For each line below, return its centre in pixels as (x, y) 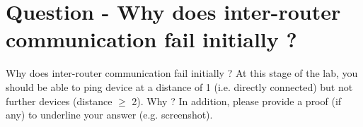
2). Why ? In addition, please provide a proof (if (237, 101)
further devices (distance (59, 101)
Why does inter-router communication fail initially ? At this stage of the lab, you (182, 73)
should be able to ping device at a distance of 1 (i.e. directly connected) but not (179, 86)
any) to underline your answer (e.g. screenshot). (109, 115)
